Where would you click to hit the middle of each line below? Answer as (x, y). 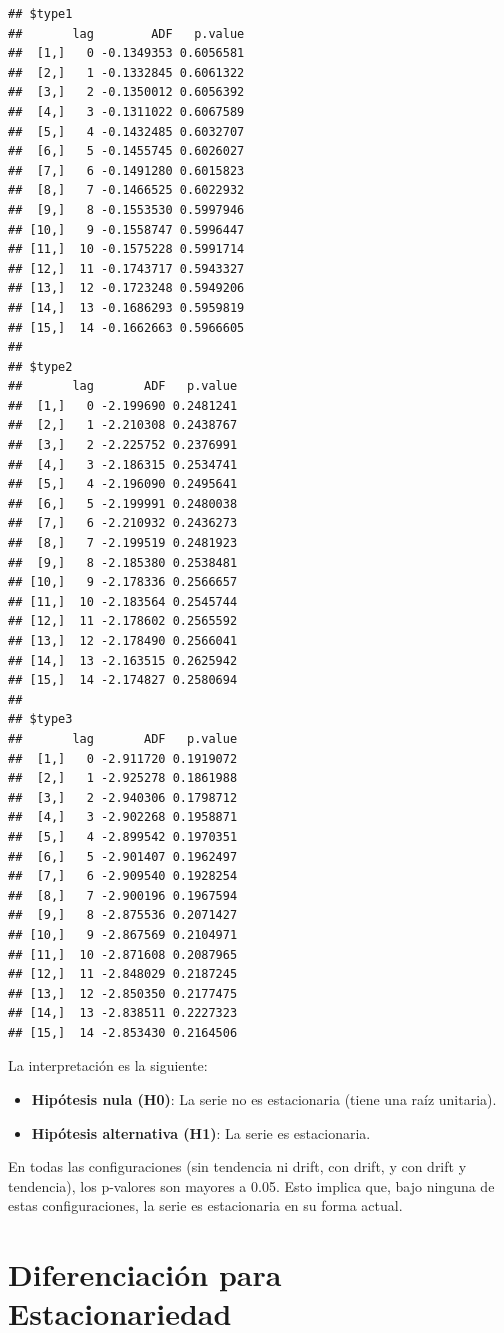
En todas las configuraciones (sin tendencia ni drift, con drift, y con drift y (237, 1166)
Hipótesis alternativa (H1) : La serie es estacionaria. (201, 1132)
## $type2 (40, 366)
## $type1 (40, 14)
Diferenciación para (145, 1274)
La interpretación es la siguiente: (108, 1065)
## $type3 (40, 719)
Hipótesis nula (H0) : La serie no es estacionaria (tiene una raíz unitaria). (264, 1099)
